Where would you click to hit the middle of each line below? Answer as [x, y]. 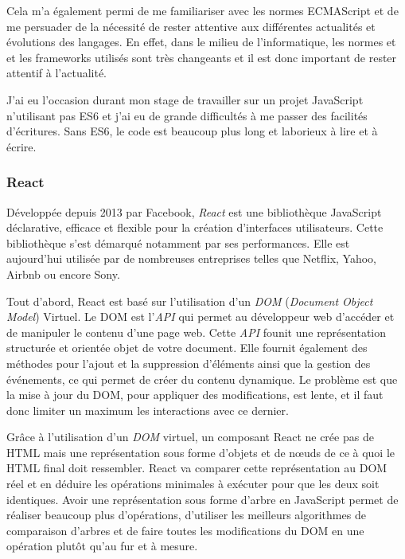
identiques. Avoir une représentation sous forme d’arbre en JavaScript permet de [202, 499]
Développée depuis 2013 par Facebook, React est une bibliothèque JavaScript [194, 211]
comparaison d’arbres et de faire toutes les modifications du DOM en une [185, 530]
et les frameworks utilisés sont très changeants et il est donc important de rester [202, 57]
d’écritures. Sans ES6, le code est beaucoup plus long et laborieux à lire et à [192, 131]
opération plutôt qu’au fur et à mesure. [102, 546]
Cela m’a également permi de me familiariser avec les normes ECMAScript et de [202, 10]
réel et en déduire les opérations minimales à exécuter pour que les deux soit [193, 484]
